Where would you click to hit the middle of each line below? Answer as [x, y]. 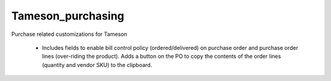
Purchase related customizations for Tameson [69, 34]
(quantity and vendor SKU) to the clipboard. [97, 65]
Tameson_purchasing [68, 16]
